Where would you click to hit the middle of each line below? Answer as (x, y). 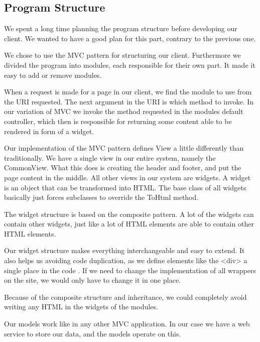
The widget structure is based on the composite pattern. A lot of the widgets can (129, 214)
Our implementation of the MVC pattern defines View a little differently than (124, 148)
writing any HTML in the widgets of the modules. (81, 307)
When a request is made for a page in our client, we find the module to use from (128, 92)
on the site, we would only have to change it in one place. (92, 280)
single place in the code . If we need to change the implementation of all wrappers (130, 270)
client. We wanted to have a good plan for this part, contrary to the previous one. (130, 38)
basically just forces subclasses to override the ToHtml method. (101, 197)
